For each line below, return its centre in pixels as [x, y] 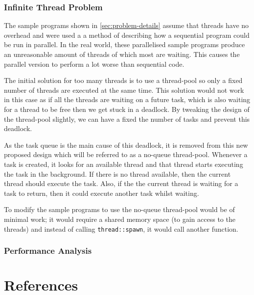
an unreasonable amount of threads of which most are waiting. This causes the [122, 54]
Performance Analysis [48, 251]
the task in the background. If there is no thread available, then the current [117, 174]
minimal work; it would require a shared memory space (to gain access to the [120, 219]
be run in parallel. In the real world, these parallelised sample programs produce [125, 44]
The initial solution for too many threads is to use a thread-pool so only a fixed [123, 80]
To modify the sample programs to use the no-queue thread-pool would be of [119, 209]
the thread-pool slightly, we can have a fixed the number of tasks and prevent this [127, 119]
